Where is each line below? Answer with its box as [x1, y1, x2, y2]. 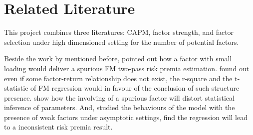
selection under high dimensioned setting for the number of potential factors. [4, 36, 239, 47]
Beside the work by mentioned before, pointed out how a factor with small [4, 53, 232, 64]
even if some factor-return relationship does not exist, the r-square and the [4, 73, 233, 83]
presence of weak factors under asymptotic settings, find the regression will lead [4, 112, 248, 122]
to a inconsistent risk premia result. [4, 122, 113, 132]
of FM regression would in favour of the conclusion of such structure [30, 83, 240, 93]
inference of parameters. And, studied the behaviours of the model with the [4, 102, 235, 113]
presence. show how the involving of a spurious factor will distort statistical [4, 92, 235, 103]
